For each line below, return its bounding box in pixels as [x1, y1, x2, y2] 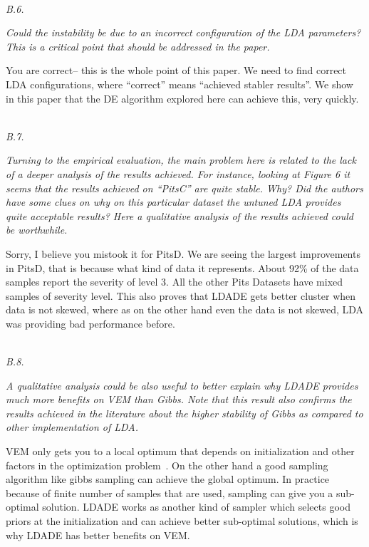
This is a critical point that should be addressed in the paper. [6, 38, 270, 53]
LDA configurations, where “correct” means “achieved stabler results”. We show [6, 76, 353, 91]
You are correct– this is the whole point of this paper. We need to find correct [6, 63, 347, 78]
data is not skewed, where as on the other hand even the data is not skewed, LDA [6, 302, 364, 317]
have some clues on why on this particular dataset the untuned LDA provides [6, 194, 341, 209]
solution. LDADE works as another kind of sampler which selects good [42, 499, 350, 514]
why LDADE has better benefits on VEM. [6, 527, 190, 542]
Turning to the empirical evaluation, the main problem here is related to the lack [6, 152, 356, 167]
